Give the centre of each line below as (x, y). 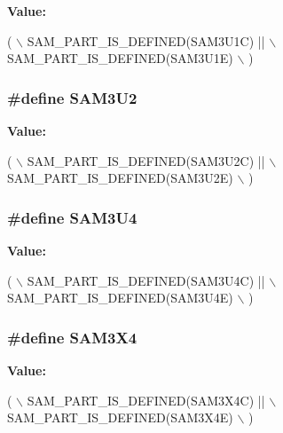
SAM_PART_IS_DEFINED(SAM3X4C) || (146, 400)
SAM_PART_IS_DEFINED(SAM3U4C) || (146, 280)
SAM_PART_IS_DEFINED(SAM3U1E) (120, 58)
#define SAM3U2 (72, 97)
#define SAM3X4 (72, 337)
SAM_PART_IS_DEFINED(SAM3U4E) (120, 298)
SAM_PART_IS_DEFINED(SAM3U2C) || (146, 160)
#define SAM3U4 (72, 217)
